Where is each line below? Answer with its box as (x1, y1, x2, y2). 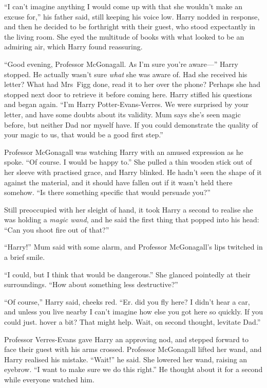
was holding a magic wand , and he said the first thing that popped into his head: (4, 214, 259, 225)
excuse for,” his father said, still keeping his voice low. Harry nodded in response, (4, 11, 260, 22)
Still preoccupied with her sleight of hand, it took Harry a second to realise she (4, 204, 253, 215)
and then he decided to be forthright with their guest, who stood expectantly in (4, 21, 256, 32)
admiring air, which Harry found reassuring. (4, 41, 143, 52)
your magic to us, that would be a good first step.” (4, 129, 163, 140)
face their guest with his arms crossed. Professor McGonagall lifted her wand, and (4, 344, 262, 355)
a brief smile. (4, 252, 45, 262)
